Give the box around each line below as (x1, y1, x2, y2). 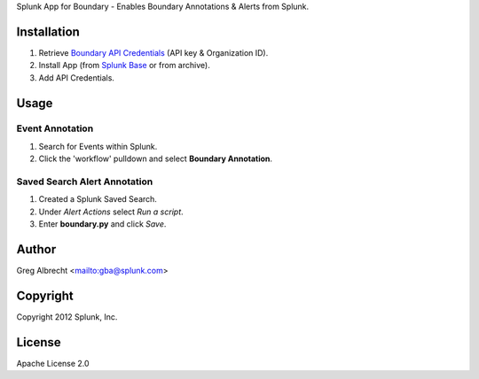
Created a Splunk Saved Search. (38, 194, 157, 205)
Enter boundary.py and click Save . (38, 219, 167, 229)
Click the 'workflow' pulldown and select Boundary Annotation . (38, 153, 273, 164)
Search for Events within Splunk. (38, 141, 158, 151)
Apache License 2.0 (16, 358, 90, 368)
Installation (16, 24, 80, 39)
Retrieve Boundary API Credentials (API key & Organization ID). (38, 47, 269, 58)
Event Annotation (16, 122, 94, 135)
